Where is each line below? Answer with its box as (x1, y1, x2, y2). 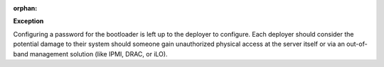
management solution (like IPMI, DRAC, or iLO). (29, 49, 168, 58)
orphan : (13, 4, 38, 12)
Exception (13, 17, 44, 25)
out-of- (346, 39, 368, 49)
